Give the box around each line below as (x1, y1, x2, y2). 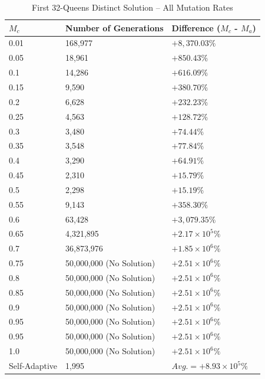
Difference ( (171, 21, 221, 34)
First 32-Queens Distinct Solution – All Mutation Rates (32, 1, 233, 13)
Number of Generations (65, 21, 164, 34)
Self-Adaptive (9, 360, 58, 371)
